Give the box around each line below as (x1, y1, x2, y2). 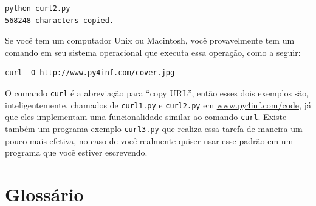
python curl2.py (5, 4, 70, 13)
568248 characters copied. (5, 16, 114, 25)
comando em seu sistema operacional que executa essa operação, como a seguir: (5, 45, 301, 58)
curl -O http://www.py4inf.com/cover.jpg (5, 68, 175, 78)
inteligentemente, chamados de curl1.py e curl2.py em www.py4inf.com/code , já (5, 98, 311, 111)
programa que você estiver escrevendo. (5, 146, 148, 159)
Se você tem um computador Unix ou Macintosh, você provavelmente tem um (5, 34, 295, 47)
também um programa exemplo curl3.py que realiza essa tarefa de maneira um (5, 122, 303, 135)
